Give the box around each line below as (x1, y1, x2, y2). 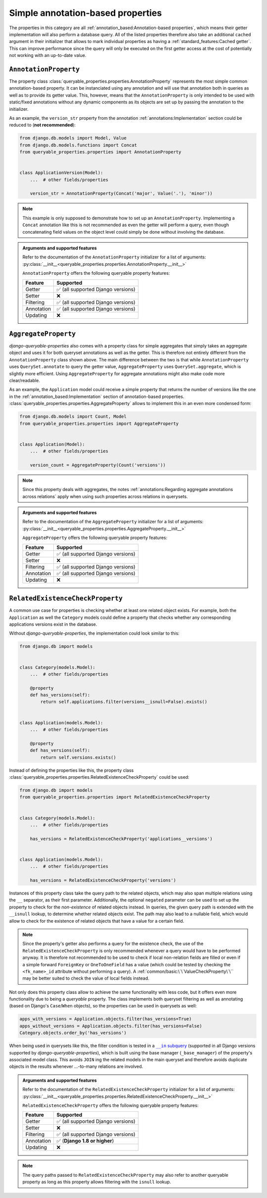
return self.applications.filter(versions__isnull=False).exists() (40, 699, 208, 705)
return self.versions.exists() (40, 754, 116, 760)
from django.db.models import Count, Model (19, 414, 127, 419)
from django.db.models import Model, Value (19, 135, 127, 141)
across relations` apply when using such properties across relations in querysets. (22, 493, 188, 499)
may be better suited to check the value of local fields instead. (22, 975, 149, 981)
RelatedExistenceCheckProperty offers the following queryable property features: (22, 1102, 199, 1108)
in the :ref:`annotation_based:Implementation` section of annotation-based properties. (9, 394, 184, 399)
